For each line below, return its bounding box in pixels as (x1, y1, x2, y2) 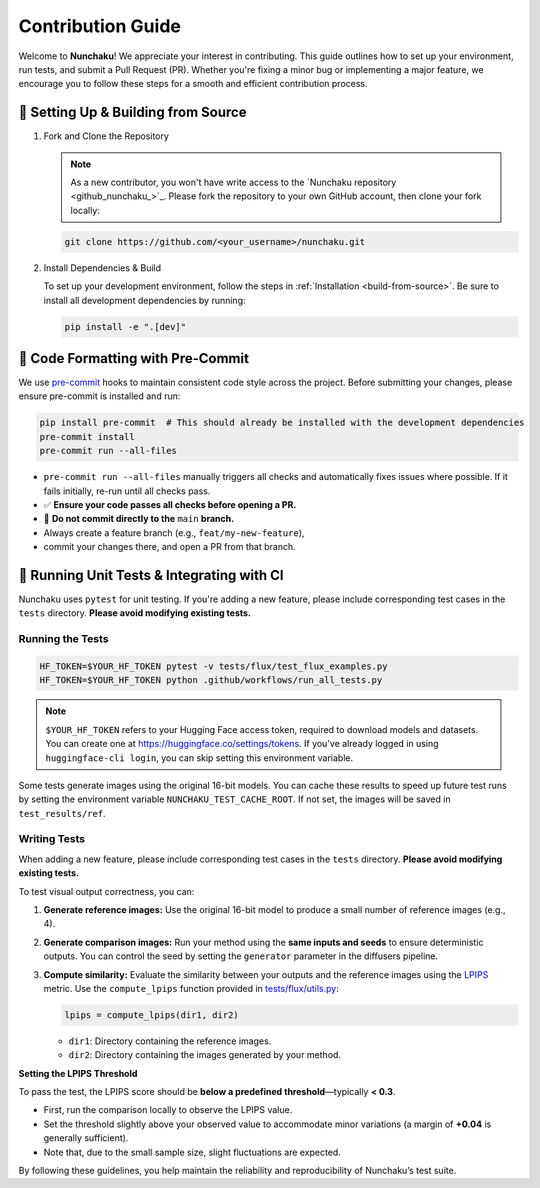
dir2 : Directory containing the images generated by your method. (68, 1049, 342, 1061)
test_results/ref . (18, 807, 106, 819)
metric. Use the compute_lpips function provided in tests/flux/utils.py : (43, 982, 339, 994)
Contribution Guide (18, 15, 182, 37)
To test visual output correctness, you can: (18, 885, 195, 897)
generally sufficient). (43, 1132, 129, 1144)
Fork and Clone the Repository (43, 130, 170, 142)
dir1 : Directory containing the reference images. (68, 1035, 272, 1047)
